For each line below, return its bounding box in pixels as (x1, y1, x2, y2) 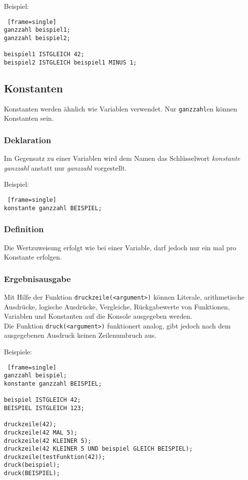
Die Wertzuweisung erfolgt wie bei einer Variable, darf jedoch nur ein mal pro (4, 242, 236, 252)
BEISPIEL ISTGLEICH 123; (4, 404, 84, 412)
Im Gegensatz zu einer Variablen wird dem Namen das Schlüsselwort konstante (4, 153, 240, 163)
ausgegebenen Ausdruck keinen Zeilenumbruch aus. (4, 330, 157, 340)
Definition (4, 223, 44, 235)
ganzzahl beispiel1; (4, 26, 71, 34)
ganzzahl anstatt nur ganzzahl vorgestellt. (4, 162, 127, 173)
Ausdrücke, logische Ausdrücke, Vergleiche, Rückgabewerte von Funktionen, (4, 301, 230, 311)
